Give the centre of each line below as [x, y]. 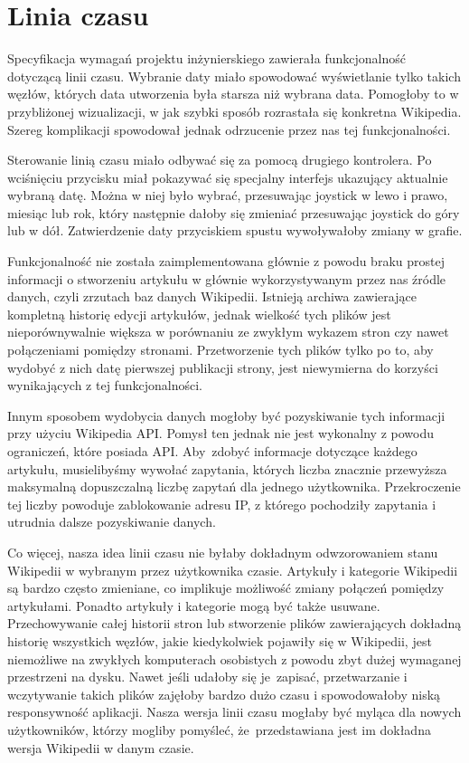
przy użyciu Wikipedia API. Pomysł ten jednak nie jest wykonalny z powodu [220, 433]
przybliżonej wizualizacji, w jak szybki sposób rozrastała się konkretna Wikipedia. [234, 111]
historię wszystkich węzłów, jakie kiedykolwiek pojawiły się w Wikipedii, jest [220, 640]
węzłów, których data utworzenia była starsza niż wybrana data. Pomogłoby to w [233, 94]
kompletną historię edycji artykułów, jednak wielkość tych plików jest [199, 314]
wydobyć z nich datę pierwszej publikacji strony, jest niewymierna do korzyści [223, 367]
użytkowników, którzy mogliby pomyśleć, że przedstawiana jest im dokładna [219, 729]
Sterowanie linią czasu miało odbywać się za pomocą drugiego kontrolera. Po [220, 160]
